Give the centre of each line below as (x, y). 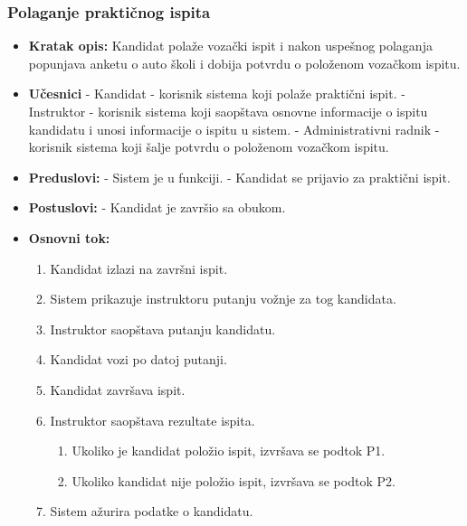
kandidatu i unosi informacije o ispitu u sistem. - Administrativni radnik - (234, 129)
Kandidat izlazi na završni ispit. (139, 268)
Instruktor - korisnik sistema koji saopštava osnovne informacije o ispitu (228, 111)
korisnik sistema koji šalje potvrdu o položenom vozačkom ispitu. (209, 147)
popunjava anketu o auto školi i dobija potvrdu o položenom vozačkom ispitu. (244, 63)
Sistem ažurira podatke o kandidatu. (152, 511)
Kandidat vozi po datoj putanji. (138, 359)
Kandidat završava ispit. (118, 389)
